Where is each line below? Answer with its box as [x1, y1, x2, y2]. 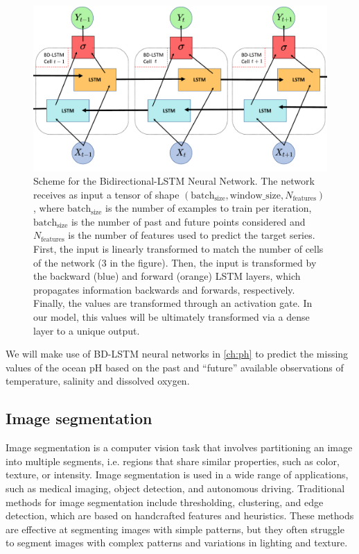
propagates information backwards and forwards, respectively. [33, 282, 295, 296]
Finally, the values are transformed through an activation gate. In [33, 296, 313, 310]
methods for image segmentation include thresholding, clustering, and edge [6, 494, 324, 509]
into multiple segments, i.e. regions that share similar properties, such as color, [6, 453, 340, 468]
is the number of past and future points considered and [71, 214, 306, 228]
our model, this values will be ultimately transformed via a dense [33, 310, 310, 324]
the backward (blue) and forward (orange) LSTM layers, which [33, 269, 301, 283]
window [229, 190, 263, 201]
